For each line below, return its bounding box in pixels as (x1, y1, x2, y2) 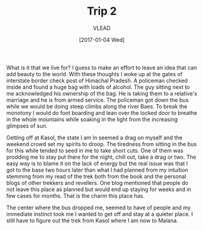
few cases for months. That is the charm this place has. (6, 192, 145, 199)
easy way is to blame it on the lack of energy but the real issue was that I (6, 159, 188, 167)
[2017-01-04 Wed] (78, 36, 125, 43)
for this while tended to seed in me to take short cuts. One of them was (6, 147, 184, 154)
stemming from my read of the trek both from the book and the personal (6, 172, 187, 180)
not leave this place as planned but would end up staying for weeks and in (6, 186, 191, 193)
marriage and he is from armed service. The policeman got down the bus (6, 96, 189, 103)
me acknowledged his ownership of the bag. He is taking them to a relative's (6, 89, 198, 97)
